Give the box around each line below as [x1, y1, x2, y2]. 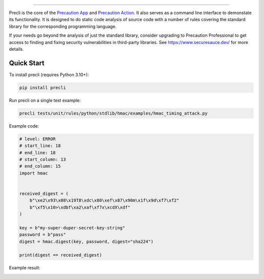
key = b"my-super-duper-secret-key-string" [19, 225, 126, 231]
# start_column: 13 [19, 156, 66, 162]
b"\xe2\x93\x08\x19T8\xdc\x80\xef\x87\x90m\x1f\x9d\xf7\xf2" [29, 198, 179, 203]
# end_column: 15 [19, 164, 61, 169]
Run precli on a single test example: [9, 97, 81, 103]
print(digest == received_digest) [19, 252, 102, 258]
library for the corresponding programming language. [9, 23, 117, 29]
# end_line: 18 [19, 150, 56, 155]
